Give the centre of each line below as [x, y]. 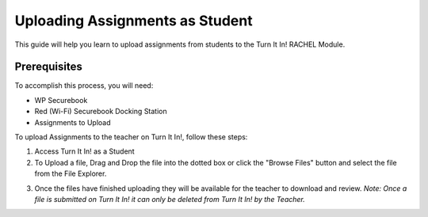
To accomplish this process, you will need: [84, 86]
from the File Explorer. [71, 173]
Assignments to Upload [73, 122]
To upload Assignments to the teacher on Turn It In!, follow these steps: [131, 137]
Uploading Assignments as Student [134, 21]
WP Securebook [61, 100]
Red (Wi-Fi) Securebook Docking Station [101, 112]
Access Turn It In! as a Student [84, 151]
